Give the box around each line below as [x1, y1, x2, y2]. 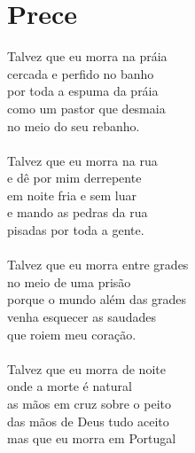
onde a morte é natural [7, 377, 132, 395]
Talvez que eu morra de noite [7, 359, 166, 378]
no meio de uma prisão [7, 272, 131, 291]
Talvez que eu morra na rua [7, 151, 158, 169]
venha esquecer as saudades [7, 308, 156, 326]
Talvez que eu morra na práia [7, 47, 168, 66]
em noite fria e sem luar [7, 185, 136, 204]
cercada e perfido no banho [7, 64, 154, 82]
